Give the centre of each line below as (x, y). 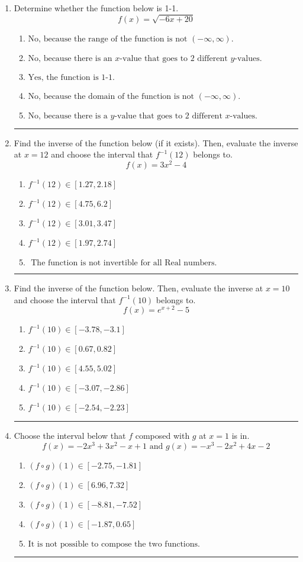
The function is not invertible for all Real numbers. (124, 263)
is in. (241, 436)
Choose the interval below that (70, 436)
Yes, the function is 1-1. (71, 77)
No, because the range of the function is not (108, 39)
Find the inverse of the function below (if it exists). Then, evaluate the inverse (156, 142)
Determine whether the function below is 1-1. (96, 8)
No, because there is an (70, 58)
